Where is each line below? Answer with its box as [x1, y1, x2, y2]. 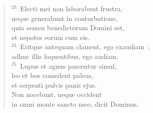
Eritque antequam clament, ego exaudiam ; [20, 41, 150, 52]
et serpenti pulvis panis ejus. [11, 79, 97, 90]
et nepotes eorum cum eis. [11, 32, 90, 42]
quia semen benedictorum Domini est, [11, 22, 125, 33]
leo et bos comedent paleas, [11, 70, 94, 80]
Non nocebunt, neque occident [11, 89, 102, 99]
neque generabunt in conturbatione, [11, 13, 118, 23]
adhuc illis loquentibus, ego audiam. [11, 51, 119, 61]
